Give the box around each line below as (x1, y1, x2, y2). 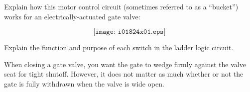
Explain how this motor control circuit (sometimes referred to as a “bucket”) (4, 1, 239, 11)
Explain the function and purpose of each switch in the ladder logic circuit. (4, 42, 234, 53)
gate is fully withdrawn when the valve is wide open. (4, 78, 164, 89)
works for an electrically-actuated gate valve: (4, 11, 140, 21)
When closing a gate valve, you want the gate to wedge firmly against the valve (4, 59, 246, 69)
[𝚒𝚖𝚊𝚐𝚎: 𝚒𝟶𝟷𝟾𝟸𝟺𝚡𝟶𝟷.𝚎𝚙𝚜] (93, 28, 166, 36)
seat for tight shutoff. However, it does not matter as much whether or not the (4, 69, 244, 79)
